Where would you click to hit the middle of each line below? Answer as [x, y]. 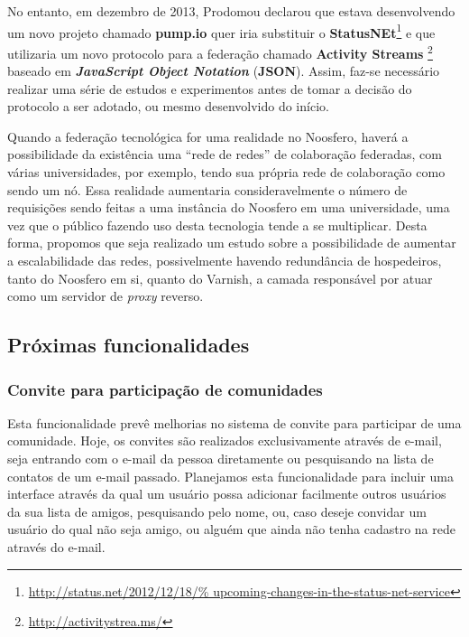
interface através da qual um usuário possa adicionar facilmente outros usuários [227, 494]
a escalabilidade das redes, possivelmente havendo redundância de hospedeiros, [225, 261]
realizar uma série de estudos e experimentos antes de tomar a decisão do [210, 88]
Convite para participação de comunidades [165, 389]
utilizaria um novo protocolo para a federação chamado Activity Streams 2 [220, 52]
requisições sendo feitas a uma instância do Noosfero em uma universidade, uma [229, 207]
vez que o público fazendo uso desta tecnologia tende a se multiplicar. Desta [217, 225]
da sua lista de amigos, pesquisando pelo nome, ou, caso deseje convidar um [217, 511]
